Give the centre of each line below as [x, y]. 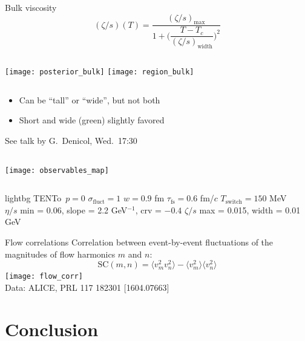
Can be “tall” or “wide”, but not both [90, 99]
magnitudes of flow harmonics [60, 254]
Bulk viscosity [31, 7]
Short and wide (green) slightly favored [92, 120]
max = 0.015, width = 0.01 [250, 209]
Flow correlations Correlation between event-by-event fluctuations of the [139, 242]
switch [234, 202]
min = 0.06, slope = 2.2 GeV [74, 209]
